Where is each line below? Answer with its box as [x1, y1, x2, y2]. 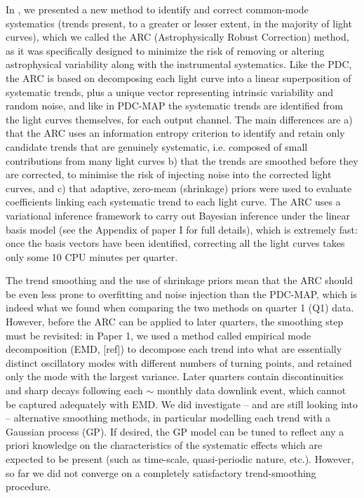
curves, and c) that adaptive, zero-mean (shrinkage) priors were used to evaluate [6, 180, 352, 195]
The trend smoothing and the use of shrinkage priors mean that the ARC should [6, 273, 353, 288]
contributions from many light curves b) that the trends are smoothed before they [6, 153, 358, 168]
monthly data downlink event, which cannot [156, 383, 346, 398]
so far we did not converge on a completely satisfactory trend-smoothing [6, 465, 316, 480]
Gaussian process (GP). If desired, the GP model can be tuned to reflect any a [6, 424, 344, 438]
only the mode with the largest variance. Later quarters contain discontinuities [6, 369, 344, 384]
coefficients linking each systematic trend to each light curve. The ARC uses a [6, 194, 341, 209]
